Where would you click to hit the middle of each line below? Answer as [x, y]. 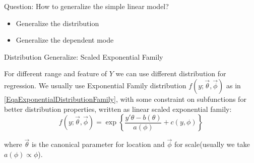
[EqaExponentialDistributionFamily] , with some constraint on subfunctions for [125, 99]
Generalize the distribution [57, 23]
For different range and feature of [56, 73]
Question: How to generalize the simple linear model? [86, 6]
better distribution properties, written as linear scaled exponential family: [118, 109]
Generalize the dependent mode [65, 40]
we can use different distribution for [171, 73]
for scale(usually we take [212, 144]
